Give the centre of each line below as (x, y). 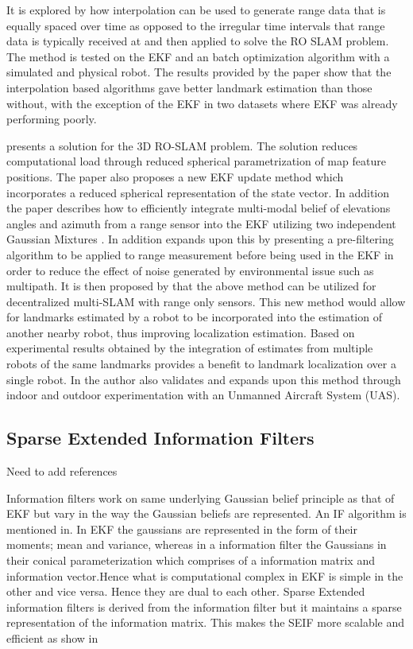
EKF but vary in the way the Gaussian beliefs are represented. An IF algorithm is (206, 513)
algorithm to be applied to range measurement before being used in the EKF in (200, 254)
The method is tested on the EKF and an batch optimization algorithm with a (198, 56)
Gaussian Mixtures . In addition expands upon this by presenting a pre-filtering (200, 239)
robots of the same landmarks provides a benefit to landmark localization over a (201, 364)
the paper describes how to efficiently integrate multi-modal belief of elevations (199, 208)
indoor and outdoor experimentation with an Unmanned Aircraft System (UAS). (203, 395)
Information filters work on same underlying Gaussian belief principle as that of (201, 497)
